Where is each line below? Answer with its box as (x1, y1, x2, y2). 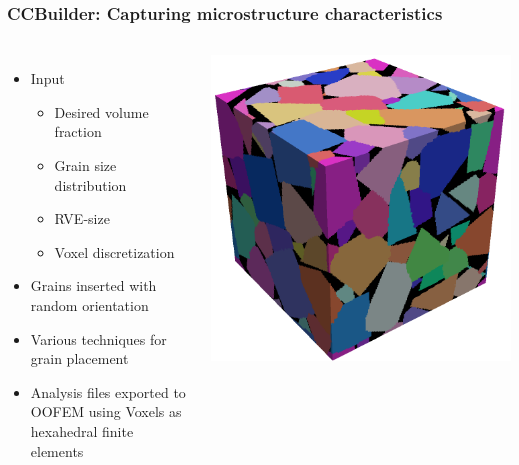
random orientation (30, 294, 149, 315)
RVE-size (54, 208, 110, 229)
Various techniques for (30, 328, 167, 349)
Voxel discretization (54, 241, 175, 262)
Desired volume (54, 101, 149, 122)
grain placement (30, 348, 129, 369)
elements (30, 440, 84, 461)
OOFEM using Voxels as (30, 401, 182, 422)
